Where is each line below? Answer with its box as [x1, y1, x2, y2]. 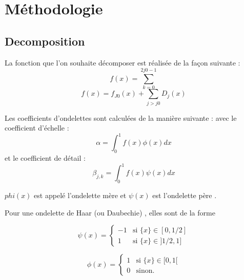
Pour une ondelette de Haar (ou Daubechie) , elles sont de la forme [5, 207, 215, 218]
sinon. [136, 267, 155, 275]
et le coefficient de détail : [5, 153, 86, 163]
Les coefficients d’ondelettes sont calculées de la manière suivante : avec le [5, 112, 237, 123]
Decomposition [5, 33, 85, 49]
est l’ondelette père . [152, 190, 217, 200]
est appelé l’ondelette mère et [34, 190, 127, 200]
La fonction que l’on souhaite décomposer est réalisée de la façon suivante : [5, 57, 240, 68]
